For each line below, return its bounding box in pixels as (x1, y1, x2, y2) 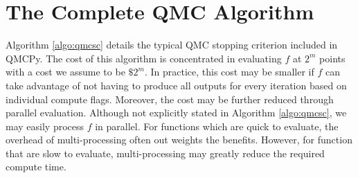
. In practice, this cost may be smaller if (144, 64, 314, 79)
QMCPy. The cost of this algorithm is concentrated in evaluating (6, 51, 282, 65)
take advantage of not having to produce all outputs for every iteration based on (6, 78, 347, 92)
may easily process (6, 118, 84, 133)
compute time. (6, 159, 66, 174)
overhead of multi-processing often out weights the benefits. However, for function (6, 132, 352, 147)
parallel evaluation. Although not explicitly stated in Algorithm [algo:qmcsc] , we (6, 105, 347, 120)
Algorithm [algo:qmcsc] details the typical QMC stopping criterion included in (6, 37, 338, 52)
